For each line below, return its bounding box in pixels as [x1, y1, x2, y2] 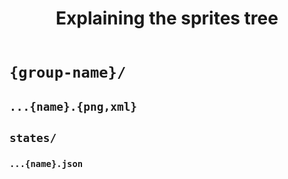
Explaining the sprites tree [55, 7, 279, 30]
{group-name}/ [9, 63, 127, 82]
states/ [9, 130, 57, 145]
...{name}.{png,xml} [9, 99, 138, 114]
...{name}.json [9, 158, 84, 169]
